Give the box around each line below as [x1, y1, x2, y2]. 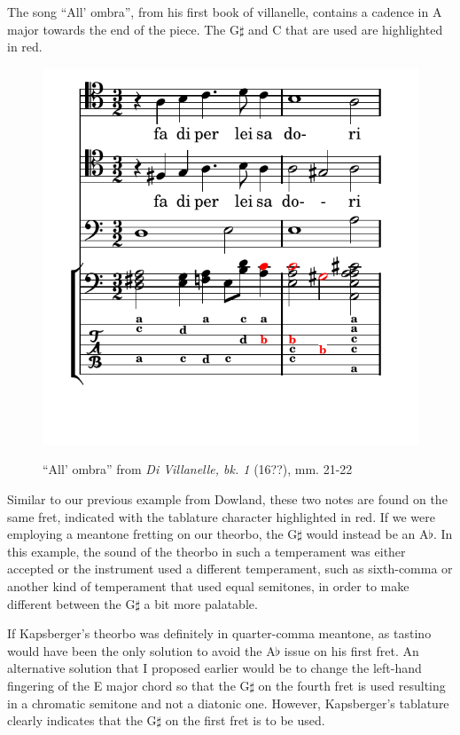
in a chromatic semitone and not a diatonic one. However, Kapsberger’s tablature [7, 693, 449, 712]
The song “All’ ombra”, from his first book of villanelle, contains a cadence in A [7, 3, 442, 20]
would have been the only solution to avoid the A [7, 641, 276, 660]
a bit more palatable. [144, 594, 258, 612]
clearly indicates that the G [7, 711, 157, 730]
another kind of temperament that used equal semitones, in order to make [7, 576, 409, 595]
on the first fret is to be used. [165, 711, 325, 730]
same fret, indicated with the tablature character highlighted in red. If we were [7, 507, 435, 526]
